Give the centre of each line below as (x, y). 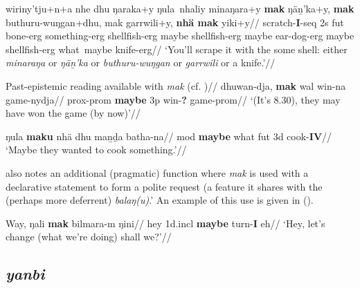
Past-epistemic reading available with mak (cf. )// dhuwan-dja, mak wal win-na (176, 85)
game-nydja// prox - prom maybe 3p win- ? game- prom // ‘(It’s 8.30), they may (173, 99)
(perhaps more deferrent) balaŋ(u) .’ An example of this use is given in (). (160, 200)
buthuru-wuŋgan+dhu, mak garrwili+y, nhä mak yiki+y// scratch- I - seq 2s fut (175, 22)
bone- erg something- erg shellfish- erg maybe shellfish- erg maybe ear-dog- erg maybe (180, 36)
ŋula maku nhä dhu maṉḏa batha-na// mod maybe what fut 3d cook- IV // (169, 136)
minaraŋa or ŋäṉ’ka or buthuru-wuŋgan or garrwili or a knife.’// (141, 63)
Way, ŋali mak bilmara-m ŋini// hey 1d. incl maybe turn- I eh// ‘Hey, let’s (165, 223)
